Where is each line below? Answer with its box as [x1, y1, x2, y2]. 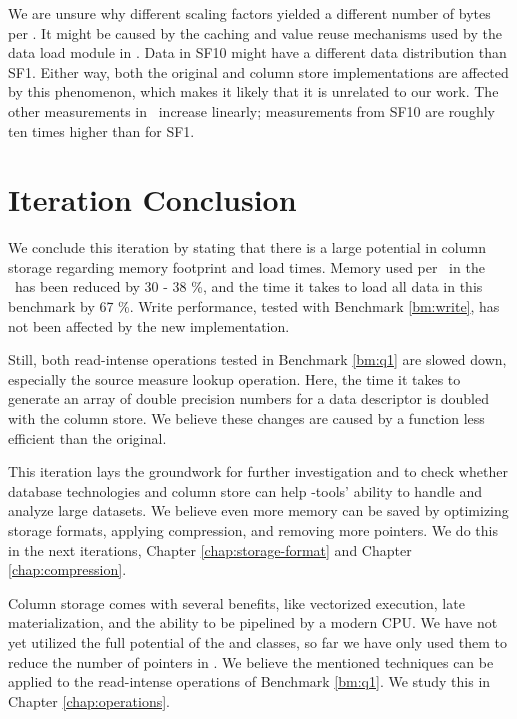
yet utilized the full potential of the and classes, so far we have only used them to [8, 631, 507, 652]
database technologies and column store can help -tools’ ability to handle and [8, 480, 483, 501]
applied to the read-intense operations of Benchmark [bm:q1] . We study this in [8, 671, 491, 692]
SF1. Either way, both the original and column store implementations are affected [8, 61, 509, 82]
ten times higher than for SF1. [8, 120, 195, 141]
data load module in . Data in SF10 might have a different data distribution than [8, 42, 507, 63]
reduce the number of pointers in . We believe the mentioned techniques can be [8, 651, 494, 672]
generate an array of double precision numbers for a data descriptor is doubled [8, 388, 489, 409]
